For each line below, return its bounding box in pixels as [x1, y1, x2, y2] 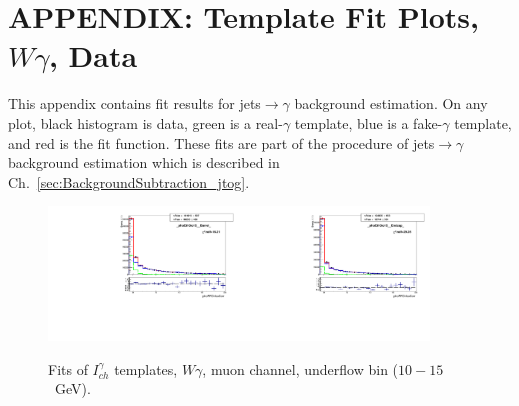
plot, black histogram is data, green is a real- [8, 112, 283, 133]
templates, [114, 358, 178, 379]
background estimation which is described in [8, 152, 280, 173]
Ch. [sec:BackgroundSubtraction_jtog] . [8, 171, 250, 192]
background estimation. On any [294, 93, 488, 114]
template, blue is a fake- [294, 112, 443, 133]
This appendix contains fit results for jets [8, 93, 261, 114]
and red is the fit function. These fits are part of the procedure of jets [8, 132, 435, 153]
